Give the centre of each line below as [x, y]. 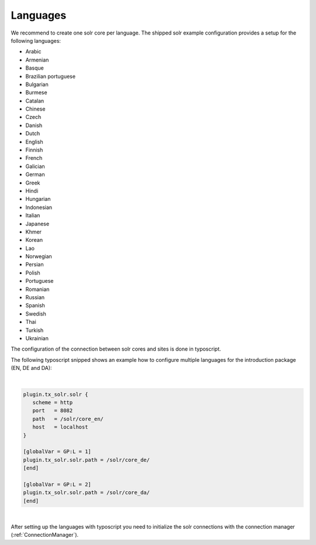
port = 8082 [53, 411]
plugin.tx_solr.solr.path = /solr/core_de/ [87, 460]
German [35, 174]
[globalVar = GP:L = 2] [57, 484]
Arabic [33, 52]
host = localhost [60, 427]
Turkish [35, 330]
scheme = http [53, 402]
